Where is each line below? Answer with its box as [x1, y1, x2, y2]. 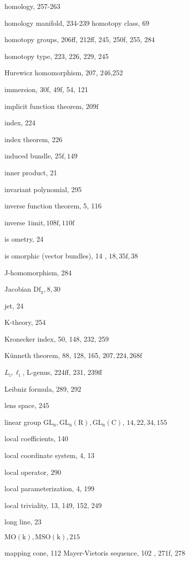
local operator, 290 [4, 466, 61, 477]
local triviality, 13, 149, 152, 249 [4, 500, 102, 510]
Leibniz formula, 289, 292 [4, 383, 82, 394]
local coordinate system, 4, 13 [4, 450, 94, 460]
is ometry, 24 [4, 234, 44, 244]
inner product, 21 [4, 167, 57, 177]
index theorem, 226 [4, 134, 63, 144]
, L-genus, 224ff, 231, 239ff [22, 367, 102, 377]
